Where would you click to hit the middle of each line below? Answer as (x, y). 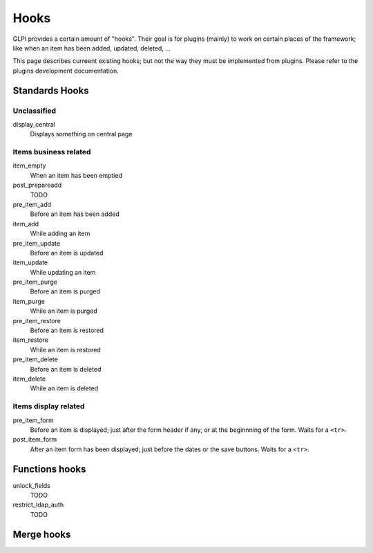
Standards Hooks (51, 90)
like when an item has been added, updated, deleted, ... (92, 48)
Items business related (52, 152)
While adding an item (60, 234)
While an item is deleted (64, 388)
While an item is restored (66, 350)
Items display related (49, 406)
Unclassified (35, 111)
